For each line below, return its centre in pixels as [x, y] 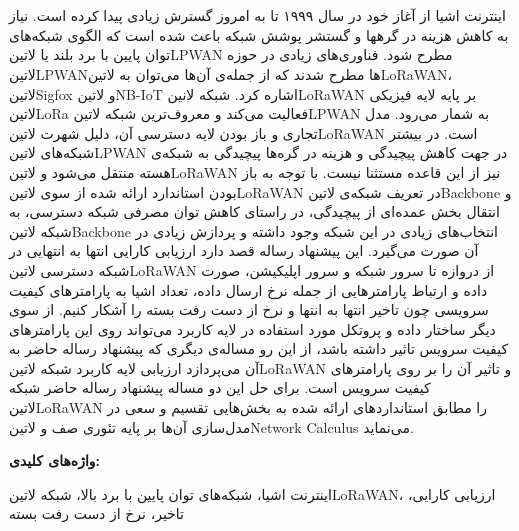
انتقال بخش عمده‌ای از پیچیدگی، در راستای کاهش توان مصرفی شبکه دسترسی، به [254, 211]
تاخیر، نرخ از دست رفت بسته [96, 513]
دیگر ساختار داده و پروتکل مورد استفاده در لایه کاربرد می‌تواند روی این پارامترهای [252, 328]
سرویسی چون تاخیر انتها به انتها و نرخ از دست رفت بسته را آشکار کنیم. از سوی [249, 309]
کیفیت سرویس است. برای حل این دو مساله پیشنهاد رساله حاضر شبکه [220, 387]
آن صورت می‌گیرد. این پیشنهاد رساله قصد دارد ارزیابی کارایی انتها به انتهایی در [244, 250]
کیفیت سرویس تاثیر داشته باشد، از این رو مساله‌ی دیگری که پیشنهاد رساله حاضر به [259, 348]
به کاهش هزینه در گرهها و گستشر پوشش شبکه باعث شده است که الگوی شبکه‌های [259, 34]
